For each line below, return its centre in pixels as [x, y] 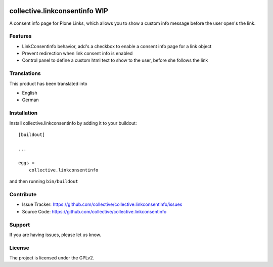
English [30, 93]
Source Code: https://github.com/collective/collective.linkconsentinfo [94, 211]
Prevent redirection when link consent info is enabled [77, 54]
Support [20, 225]
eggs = [27, 163]
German [30, 100]
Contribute [23, 194]
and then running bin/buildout [44, 182]
